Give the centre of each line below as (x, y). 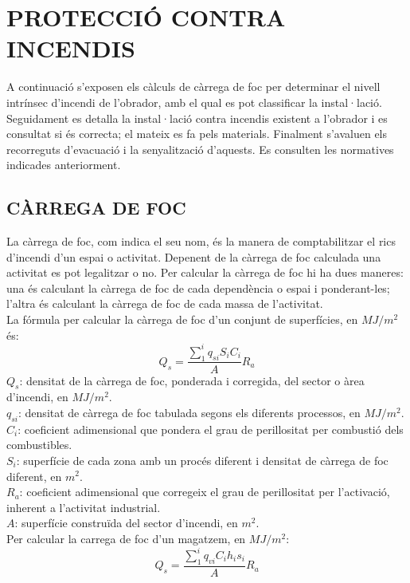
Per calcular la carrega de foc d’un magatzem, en (126, 538)
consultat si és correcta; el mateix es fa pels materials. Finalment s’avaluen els (197, 134)
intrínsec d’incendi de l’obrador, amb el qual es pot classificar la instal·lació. (194, 102)
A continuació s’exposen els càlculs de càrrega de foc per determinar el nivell (193, 87)
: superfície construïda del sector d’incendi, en (126, 523)
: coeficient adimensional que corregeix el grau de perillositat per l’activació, (205, 492)
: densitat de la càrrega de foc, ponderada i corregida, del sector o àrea (192, 380)
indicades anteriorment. (64, 165)
